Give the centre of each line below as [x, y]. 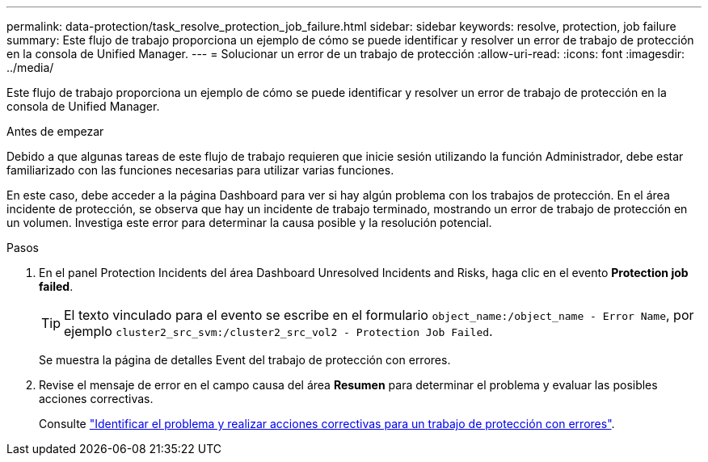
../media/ [30, 67]
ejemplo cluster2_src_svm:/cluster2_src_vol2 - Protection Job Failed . [278, 331]
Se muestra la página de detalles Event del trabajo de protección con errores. [245, 360]
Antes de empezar [55, 131]
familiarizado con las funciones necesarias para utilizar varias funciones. [200, 170]
